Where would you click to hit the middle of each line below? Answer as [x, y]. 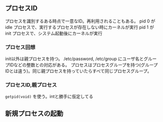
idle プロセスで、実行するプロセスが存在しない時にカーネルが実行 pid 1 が [80, 27]
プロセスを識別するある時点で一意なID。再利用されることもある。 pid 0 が [80, 21]
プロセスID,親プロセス [31, 85]
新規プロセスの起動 [34, 113]
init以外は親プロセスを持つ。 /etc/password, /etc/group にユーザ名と [74, 59]
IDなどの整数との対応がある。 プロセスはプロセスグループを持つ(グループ [83, 65]
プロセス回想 [20, 47]
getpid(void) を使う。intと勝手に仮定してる [49, 97]
